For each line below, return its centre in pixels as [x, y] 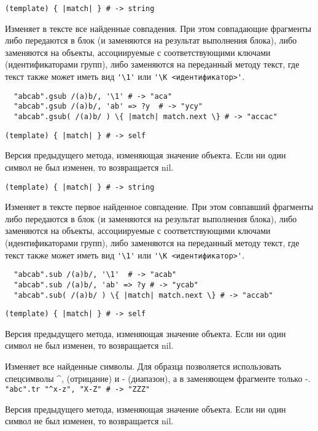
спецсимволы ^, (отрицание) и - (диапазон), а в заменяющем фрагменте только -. [158, 378]
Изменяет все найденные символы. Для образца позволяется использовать [143, 366]
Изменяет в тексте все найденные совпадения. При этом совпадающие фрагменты [158, 28]
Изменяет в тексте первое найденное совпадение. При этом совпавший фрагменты [159, 207]
